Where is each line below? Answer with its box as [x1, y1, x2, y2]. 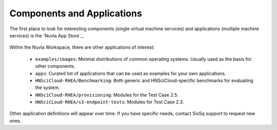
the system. [35, 84, 60, 91]
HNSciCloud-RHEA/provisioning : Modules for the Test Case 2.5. [35, 92, 179, 98]
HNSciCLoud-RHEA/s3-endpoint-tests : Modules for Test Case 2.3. [35, 99, 184, 105]
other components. [35, 63, 75, 69]
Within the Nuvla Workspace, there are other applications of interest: [9, 44, 155, 51]
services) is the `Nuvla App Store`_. [9, 32, 84, 38]
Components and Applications [9, 8, 142, 19]
